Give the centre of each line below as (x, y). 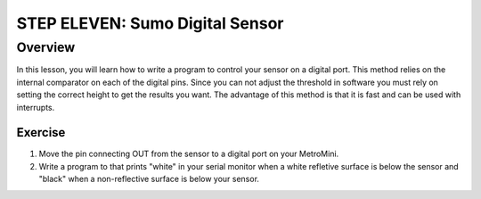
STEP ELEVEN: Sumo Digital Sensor (150, 23)
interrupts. (36, 107)
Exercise (41, 133)
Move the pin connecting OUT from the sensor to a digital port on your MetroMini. (189, 154)
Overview (46, 47)
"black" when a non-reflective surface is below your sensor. (149, 179)
